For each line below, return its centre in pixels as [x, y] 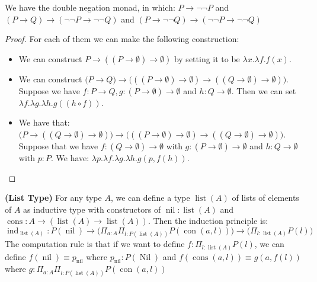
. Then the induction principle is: [208, 221]
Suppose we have [49, 90]
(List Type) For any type [53, 198]
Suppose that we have [58, 145]
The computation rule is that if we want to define [95, 244]
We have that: [44, 122]
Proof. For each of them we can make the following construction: [122, 39]
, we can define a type [150, 198]
